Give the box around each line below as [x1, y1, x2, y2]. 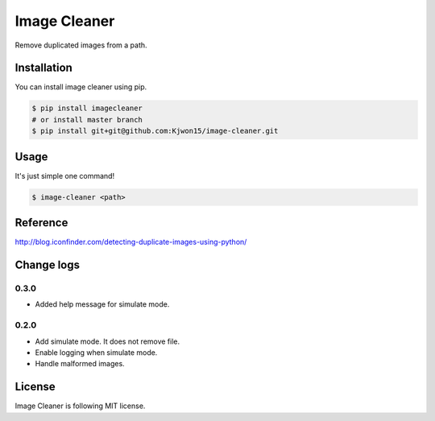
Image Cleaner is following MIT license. [14, 401, 146, 411]
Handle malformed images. [35, 359, 125, 369]
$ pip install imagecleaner [31, 104, 143, 113]
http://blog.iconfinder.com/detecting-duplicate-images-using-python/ [14, 237, 247, 247]
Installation [14, 61, 72, 75]
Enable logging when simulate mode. [35, 347, 158, 357]
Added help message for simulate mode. [35, 299, 170, 309]
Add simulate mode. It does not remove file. [35, 336, 180, 346]
